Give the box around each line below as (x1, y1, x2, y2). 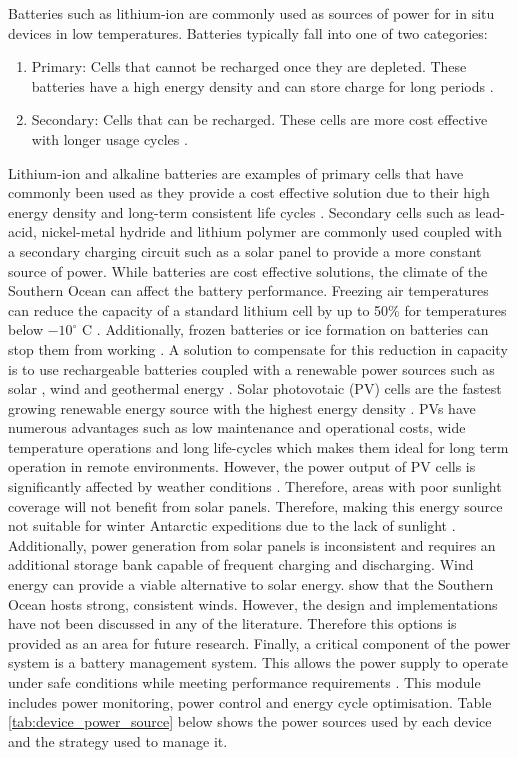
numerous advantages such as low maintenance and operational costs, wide (8, 417, 466, 438)
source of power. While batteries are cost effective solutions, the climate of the (8, 260, 488, 281)
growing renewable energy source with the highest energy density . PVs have (8, 397, 476, 418)
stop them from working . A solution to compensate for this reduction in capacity (8, 338, 508, 359)
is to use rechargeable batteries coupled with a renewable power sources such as (8, 358, 495, 379)
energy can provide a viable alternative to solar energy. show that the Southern (8, 574, 494, 595)
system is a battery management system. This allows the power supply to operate (8, 652, 508, 673)
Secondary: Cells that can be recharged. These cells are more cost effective (31, 109, 488, 130)
